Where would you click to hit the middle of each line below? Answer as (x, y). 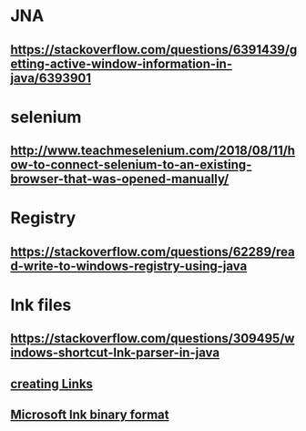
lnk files (41, 305)
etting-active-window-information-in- (122, 63)
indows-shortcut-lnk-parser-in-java (115, 353)
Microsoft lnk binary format (90, 415)
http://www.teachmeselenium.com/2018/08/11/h (153, 151)
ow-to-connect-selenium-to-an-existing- (131, 165)
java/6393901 (51, 78)
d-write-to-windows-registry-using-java (129, 266)
